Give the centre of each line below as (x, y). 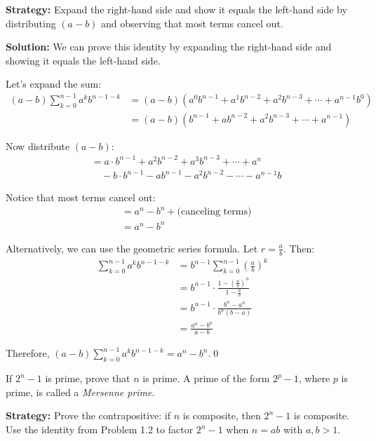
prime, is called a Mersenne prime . (80, 392)
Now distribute (38, 145)
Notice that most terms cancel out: (81, 197)
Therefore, (28, 353)
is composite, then (222, 415)
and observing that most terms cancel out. (192, 23)
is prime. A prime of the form (206, 378)
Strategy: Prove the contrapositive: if (88, 415)
